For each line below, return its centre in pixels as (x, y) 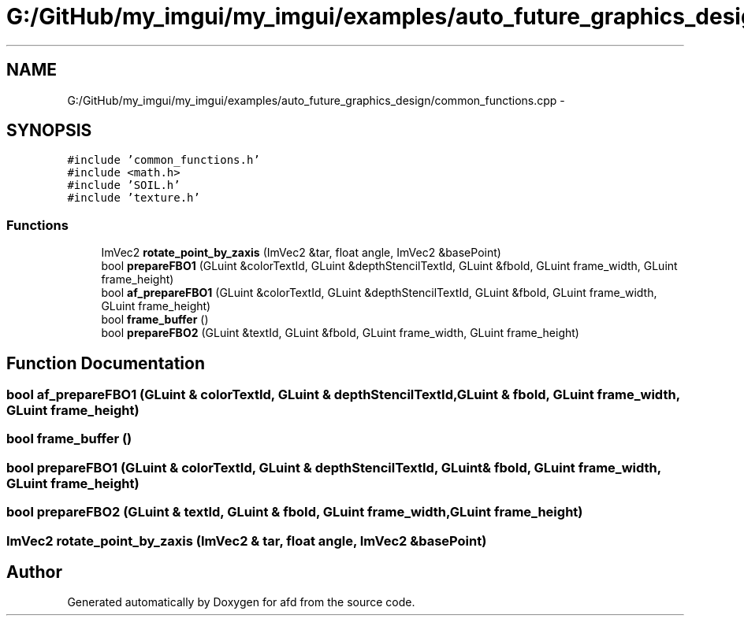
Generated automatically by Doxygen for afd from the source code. (241, 602)
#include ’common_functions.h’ (164, 160)
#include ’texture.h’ (134, 198)
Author (34, 572)
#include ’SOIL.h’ (124, 185)
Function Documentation (106, 363)
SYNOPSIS (49, 131)
